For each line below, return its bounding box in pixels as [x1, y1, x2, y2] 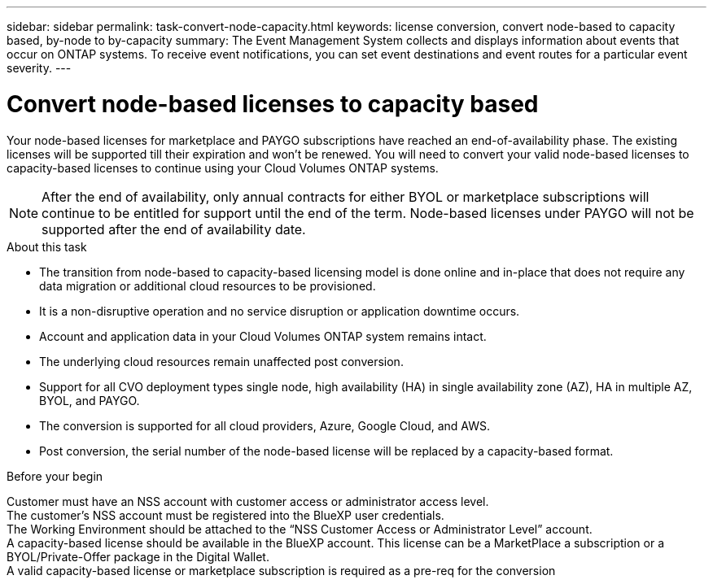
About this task [7, 239, 87, 254]
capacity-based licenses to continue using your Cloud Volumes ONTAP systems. [7, 160, 439, 175]
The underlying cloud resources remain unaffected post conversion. [39, 354, 404, 368]
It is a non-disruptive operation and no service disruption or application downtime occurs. [39, 303, 520, 318]
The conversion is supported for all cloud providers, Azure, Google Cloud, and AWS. [39, 418, 490, 433]
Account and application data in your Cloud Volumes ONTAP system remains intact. [39, 329, 487, 343]
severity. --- [7, 61, 72, 75]
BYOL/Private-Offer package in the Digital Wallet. [7, 549, 269, 564]
